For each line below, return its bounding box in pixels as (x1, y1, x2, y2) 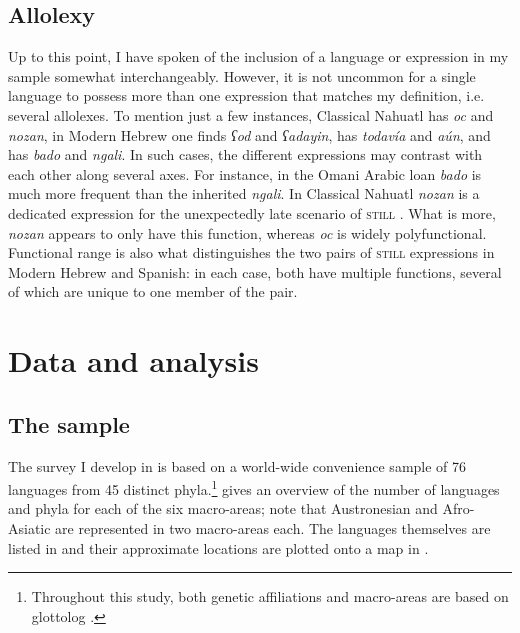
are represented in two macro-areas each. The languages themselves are (55, 517, 491, 538)
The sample (8, 408, 130, 439)
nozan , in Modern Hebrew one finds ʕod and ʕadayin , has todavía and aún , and (8, 124, 491, 145)
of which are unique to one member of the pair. (8, 281, 298, 302)
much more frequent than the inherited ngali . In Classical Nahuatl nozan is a (8, 183, 480, 204)
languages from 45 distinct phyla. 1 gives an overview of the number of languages (8, 476, 500, 499)
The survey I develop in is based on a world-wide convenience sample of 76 (8, 455, 467, 476)
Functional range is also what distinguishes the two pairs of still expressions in (8, 242, 495, 263)
